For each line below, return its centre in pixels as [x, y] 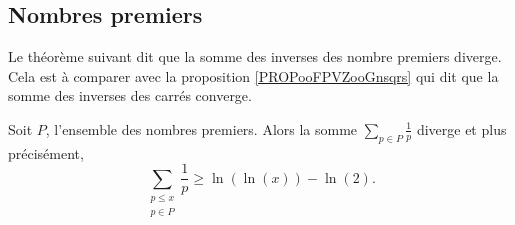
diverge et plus [461, 128]
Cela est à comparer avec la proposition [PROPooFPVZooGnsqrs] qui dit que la [253, 75]
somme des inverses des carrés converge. [130, 95]
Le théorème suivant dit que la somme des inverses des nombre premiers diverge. [255, 56]
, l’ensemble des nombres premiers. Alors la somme [201, 128]
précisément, [46, 152]
